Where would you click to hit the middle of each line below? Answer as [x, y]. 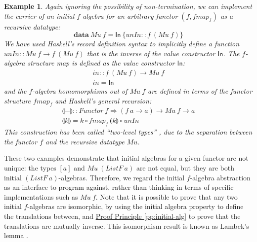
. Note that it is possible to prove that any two [167, 196]
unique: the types [30, 168]
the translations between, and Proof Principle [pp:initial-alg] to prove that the [122, 216]
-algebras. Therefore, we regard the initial [122, 177]
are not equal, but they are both [185, 168]
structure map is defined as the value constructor [101, 63]
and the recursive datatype [85, 141]
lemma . [16, 235]
